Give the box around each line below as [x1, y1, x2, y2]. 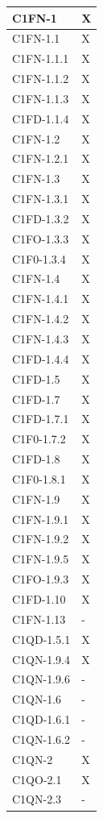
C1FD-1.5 [12, 370, 60, 387]
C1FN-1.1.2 [12, 70, 69, 87]
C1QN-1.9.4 [12, 650, 70, 667]
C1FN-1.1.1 [12, 50, 69, 67]
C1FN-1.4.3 [12, 330, 69, 347]
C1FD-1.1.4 [12, 110, 69, 127]
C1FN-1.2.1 [12, 150, 69, 167]
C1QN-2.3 [12, 791, 62, 808]
